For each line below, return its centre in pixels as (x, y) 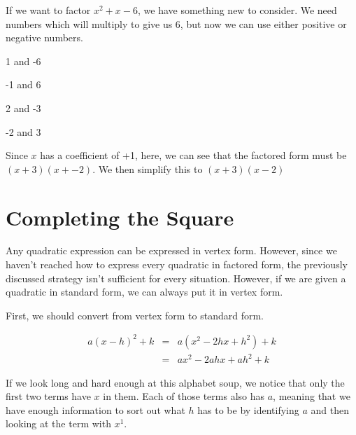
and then (330, 409)
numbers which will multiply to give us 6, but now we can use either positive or (176, 23)
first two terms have (48, 396)
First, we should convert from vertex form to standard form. (135, 315)
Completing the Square (120, 217)
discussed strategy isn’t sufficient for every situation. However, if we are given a (176, 278)
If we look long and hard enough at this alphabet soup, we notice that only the (175, 382)
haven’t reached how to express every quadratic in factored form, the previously (177, 264)
